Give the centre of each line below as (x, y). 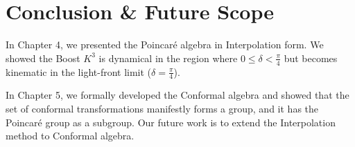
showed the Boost (43, 58)
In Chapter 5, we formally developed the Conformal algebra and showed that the (177, 95)
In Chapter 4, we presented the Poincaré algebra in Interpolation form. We (165, 45)
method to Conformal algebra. (70, 136)
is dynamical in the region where (168, 58)
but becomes (311, 58)
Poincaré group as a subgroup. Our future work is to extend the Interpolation (171, 122)
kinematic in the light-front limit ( (79, 71)
